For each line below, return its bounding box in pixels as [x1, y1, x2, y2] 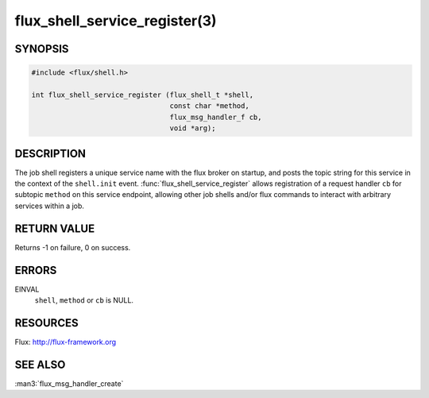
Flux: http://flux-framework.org [14, 337, 117, 346]
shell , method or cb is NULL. [34, 295, 134, 305]
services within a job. [14, 201, 85, 211]
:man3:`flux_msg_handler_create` [14, 378, 124, 388]
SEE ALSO [14, 357, 66, 371]
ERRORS [14, 263, 57, 277]
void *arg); [169, 124, 216, 133]
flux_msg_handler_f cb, [169, 112, 262, 122]
